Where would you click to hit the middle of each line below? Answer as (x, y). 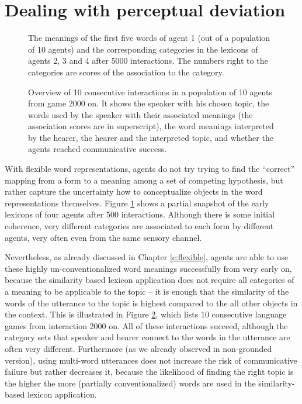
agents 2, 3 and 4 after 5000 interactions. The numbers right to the (148, 61)
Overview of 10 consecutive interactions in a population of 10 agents (150, 91)
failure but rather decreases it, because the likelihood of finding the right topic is (149, 372)
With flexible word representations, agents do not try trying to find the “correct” (150, 169)
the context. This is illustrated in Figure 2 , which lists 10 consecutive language (146, 314)
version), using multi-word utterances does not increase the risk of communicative (151, 360)
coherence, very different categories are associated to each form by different (139, 226)
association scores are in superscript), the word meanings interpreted (151, 126)
